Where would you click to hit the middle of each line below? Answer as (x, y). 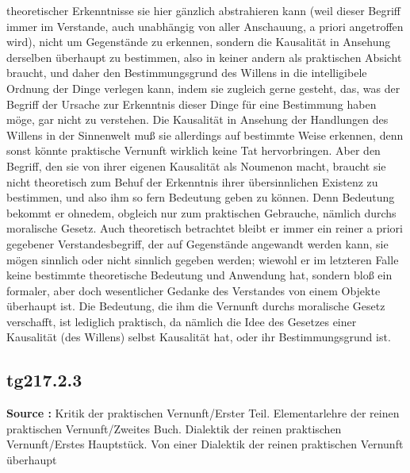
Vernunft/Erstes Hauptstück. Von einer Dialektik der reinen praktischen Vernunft (205, 444)
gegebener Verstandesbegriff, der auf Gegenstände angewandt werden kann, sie (197, 243)
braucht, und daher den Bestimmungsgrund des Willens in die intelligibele (187, 73)
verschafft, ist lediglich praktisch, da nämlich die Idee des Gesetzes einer (182, 321)
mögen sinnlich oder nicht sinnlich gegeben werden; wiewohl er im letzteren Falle (203, 259)
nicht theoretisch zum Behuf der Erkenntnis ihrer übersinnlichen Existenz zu (192, 181)
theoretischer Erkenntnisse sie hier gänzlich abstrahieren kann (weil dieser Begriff (203, 10)
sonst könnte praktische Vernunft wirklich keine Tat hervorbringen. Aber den (194, 150)
